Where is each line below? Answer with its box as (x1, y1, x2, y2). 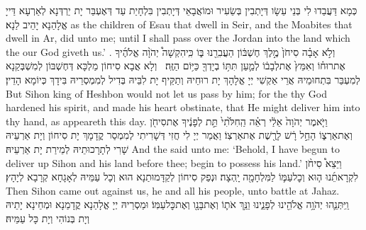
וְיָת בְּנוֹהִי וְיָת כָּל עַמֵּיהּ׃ (6, 210, 90, 225)
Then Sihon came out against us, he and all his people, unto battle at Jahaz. (6, 183, 340, 197)
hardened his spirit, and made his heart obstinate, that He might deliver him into (6, 100, 360, 115)
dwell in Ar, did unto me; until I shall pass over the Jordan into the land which (6, 30, 350, 45)
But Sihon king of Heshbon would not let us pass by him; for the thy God (6, 86, 327, 100)
